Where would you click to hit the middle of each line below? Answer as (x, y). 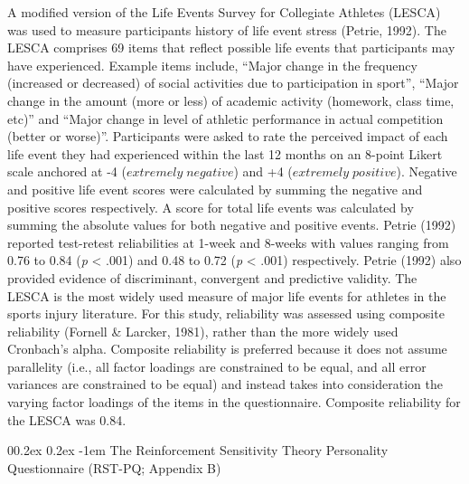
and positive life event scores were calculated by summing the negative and (215, 189)
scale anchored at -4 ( (67, 171)
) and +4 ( (263, 171)
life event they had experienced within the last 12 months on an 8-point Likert (225, 153)
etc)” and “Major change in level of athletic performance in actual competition (225, 118)
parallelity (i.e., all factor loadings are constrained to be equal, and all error (217, 366)
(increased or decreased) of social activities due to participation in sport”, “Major (233, 83)
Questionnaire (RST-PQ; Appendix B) (114, 467)
